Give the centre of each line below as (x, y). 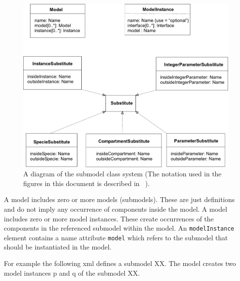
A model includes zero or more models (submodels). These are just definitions (120, 199)
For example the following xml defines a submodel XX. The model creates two (120, 263)
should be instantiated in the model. (58, 247)
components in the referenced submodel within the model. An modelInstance (119, 228)
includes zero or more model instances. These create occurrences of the (109, 218)
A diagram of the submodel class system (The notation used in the (122, 174)
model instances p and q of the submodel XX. (72, 273)
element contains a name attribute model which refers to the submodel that (116, 237)
